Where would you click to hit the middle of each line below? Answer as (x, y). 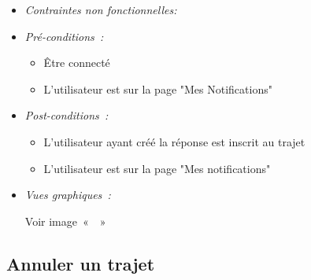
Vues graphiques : (68, 195)
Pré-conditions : (64, 36)
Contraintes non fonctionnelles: (101, 9)
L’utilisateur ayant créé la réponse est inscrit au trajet (174, 141)
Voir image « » (65, 221)
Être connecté (77, 63)
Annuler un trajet (81, 263)
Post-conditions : (67, 115)
